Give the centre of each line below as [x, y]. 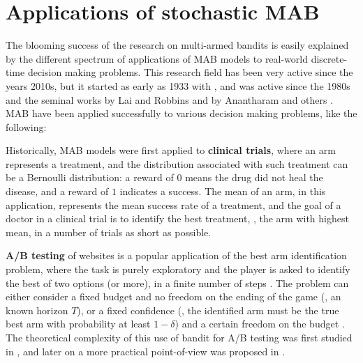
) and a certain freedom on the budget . [260, 324]
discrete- [329, 58]
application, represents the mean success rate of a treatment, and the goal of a [173, 204]
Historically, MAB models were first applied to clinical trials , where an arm [171, 150]
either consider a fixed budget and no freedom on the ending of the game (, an [173, 296]
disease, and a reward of [57, 191]
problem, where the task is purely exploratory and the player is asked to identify [178, 269]
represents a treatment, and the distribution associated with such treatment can [177, 163]
